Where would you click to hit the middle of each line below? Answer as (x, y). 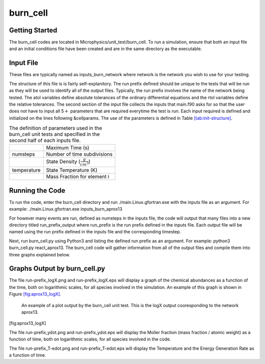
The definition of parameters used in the (56, 128)
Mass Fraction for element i (78, 177)
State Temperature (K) (72, 170)
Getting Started (33, 30)
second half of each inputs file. (45, 140)
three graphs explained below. (40, 254)
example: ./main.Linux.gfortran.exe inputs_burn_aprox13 (66, 209)
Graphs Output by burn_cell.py (57, 268)
